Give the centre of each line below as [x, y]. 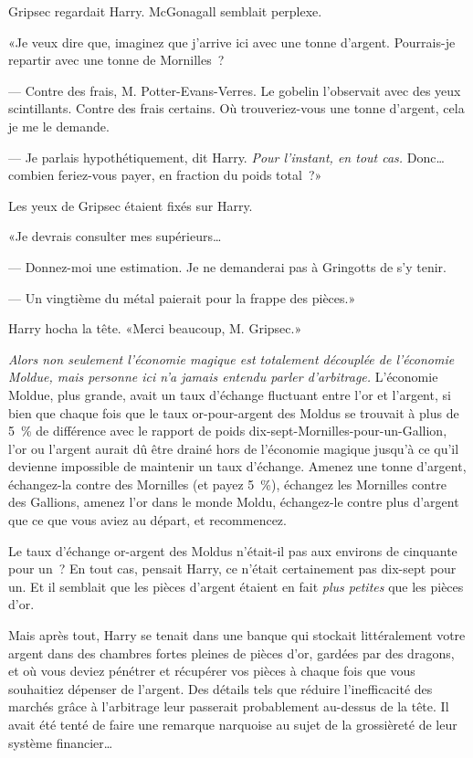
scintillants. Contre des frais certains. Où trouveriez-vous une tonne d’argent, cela [236, 108]
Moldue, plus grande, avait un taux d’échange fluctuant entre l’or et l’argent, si [230, 394]
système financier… [61, 742]
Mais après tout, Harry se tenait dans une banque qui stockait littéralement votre [237, 635]
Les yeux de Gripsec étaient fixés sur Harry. [131, 205]
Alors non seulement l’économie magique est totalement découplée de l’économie [231, 358]
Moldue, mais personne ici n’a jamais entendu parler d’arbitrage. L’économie [223, 377]
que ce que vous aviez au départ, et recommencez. [147, 520]
